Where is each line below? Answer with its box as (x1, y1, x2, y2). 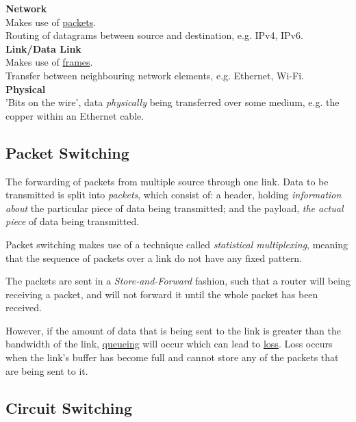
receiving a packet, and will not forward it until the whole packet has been (5, 287, 318, 301)
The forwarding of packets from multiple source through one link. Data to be (5, 174, 329, 188)
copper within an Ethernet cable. (5, 108, 144, 122)
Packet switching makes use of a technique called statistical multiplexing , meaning (5, 237, 348, 251)
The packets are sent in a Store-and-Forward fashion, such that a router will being (5, 274, 351, 288)
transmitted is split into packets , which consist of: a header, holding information (5, 187, 342, 202)
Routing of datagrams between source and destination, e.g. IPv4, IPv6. (5, 28, 303, 42)
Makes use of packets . (5, 14, 97, 29)
